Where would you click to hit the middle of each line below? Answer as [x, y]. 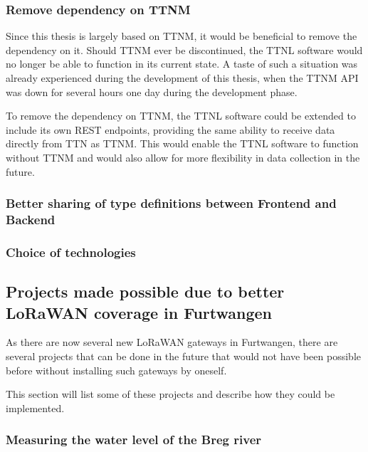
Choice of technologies [71, 252]
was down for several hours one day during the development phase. [152, 91]
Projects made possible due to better [145, 291]
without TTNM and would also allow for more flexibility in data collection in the [183, 157]
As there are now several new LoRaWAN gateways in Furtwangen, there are [172, 342]
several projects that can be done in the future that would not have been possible [183, 356]
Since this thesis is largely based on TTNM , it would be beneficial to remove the [182, 36]
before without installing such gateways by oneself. [116, 370]
